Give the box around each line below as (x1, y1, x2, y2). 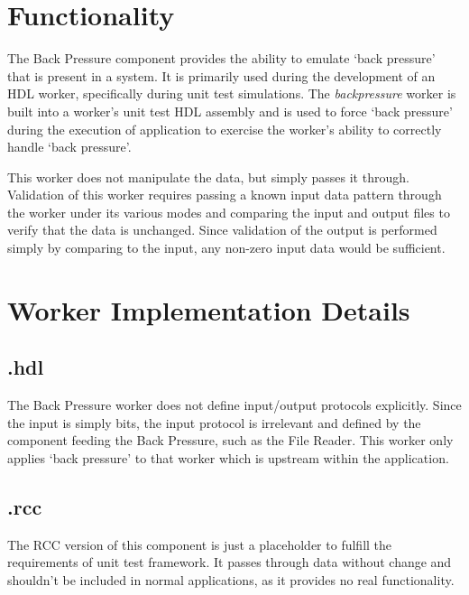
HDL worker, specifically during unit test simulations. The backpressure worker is (7, 84, 456, 103)
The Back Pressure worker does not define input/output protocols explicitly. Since (7, 395, 462, 414)
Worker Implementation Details (7, 291, 410, 328)
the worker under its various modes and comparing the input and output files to (7, 202, 450, 221)
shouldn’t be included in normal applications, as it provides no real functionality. (7, 571, 455, 589)
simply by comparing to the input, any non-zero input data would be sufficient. (7, 238, 446, 257)
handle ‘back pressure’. (7, 137, 132, 156)
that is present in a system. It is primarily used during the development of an (7, 66, 436, 85)
